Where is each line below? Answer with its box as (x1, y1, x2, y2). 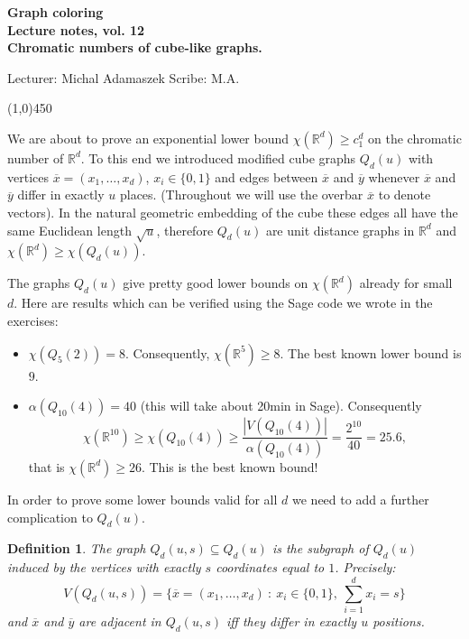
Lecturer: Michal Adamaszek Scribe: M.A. (7, 68, 240, 87)
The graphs (7, 273, 70, 292)
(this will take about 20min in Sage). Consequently (140, 396, 422, 415)
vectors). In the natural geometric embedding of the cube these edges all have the (7, 202, 458, 221)
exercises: (7, 310, 59, 329)
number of (7, 148, 64, 167)
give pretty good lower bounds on (123, 273, 308, 292)
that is (28, 457, 65, 476)
